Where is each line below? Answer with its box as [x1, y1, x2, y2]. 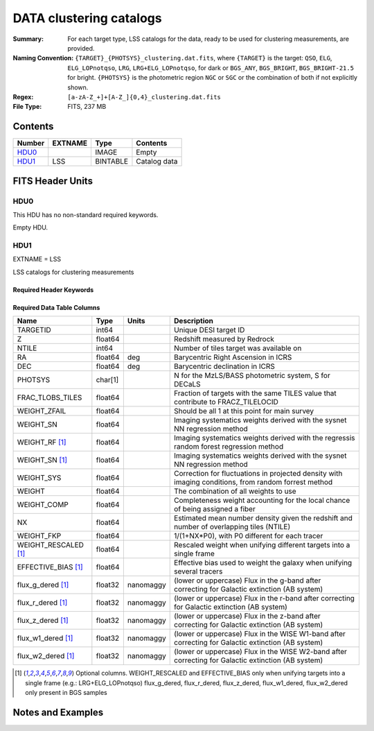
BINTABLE [94, 157, 128, 166]
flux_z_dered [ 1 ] [17, 616, 69, 626]
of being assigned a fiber [174, 504, 256, 514]
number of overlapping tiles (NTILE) [174, 522, 291, 532]
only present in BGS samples [25, 689, 107, 697]
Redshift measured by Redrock [174, 334, 275, 344]
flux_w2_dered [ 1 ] [17, 651, 75, 661]
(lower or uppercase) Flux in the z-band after [174, 611, 321, 621]
